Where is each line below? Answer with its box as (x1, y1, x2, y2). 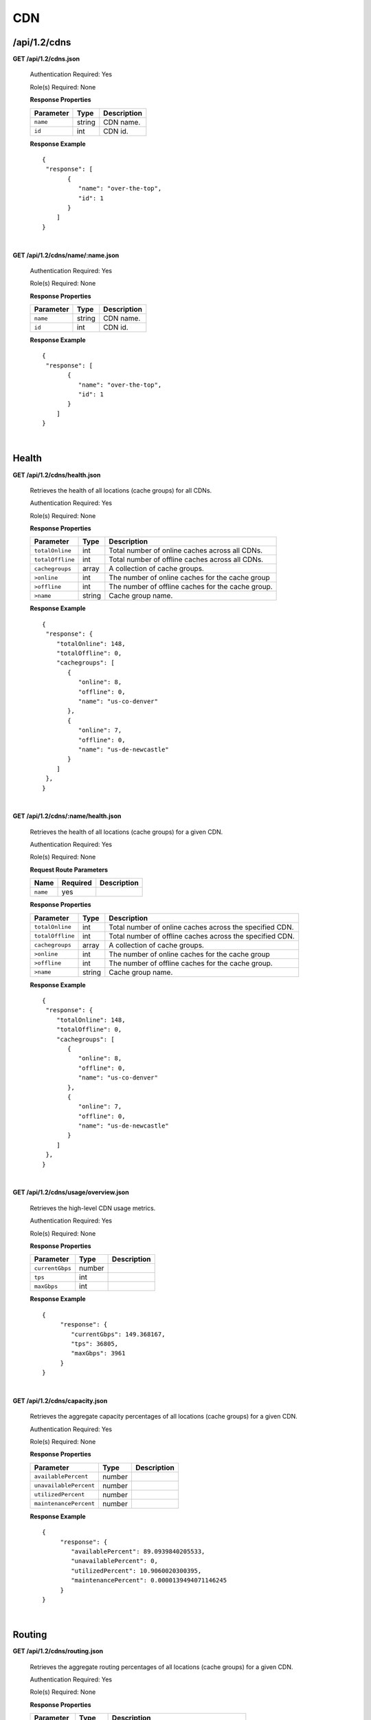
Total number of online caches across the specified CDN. (109, 922, 295, 932)
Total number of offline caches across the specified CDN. (109, 931, 295, 940)
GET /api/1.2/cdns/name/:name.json (12, 251, 120, 259)
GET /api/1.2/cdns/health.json (12, 471, 101, 479)
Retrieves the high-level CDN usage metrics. (30, 1204, 156, 1212)
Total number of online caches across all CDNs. (109, 546, 263, 555)
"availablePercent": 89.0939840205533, (71, 1548, 205, 1556)
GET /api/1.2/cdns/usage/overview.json (12, 1188, 130, 1196)
